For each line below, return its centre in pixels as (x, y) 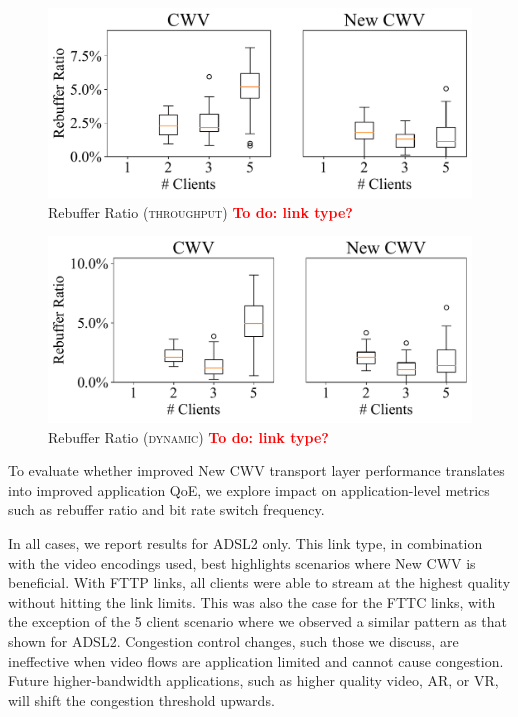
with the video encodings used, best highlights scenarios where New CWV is (242, 562)
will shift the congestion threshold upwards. (141, 699)
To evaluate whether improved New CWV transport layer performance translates (256, 470)
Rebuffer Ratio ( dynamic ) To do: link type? (188, 436)
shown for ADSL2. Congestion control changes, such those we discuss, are (233, 640)
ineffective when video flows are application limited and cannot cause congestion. (256, 660)
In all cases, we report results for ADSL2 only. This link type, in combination (245, 542)
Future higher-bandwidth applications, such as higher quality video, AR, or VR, (253, 680)
